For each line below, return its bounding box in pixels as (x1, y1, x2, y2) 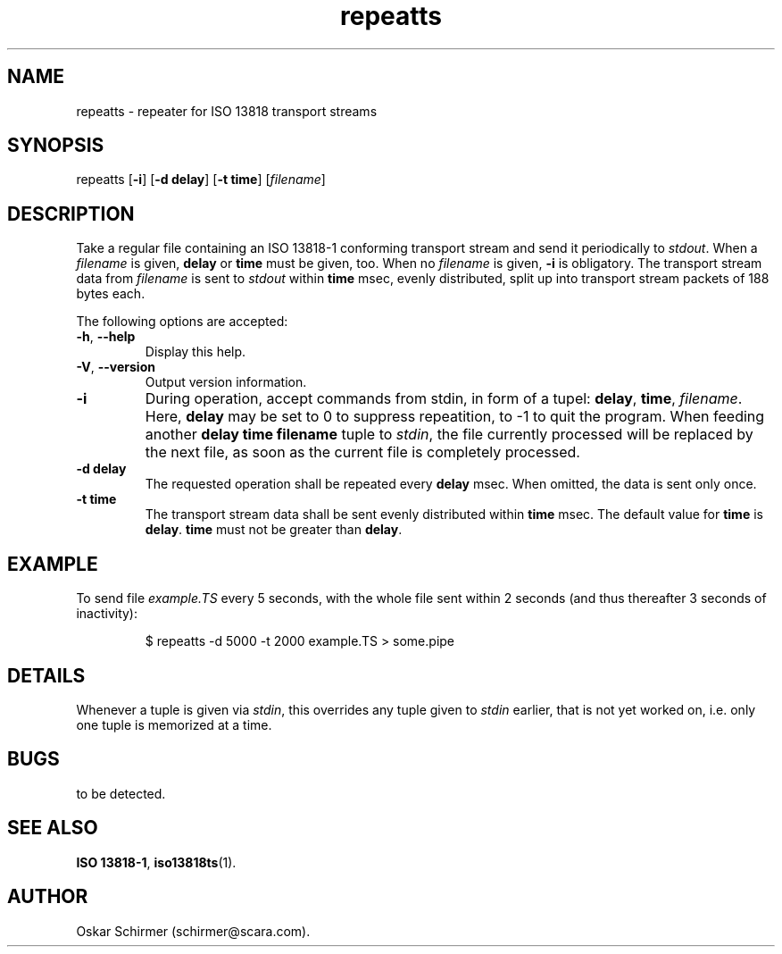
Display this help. (145, 344, 246, 360)
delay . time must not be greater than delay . (145, 522, 403, 538)
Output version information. (145, 374, 307, 390)
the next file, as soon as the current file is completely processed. (145, 443, 580, 462)
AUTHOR (7, 885, 88, 908)
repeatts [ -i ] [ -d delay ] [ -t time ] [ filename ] (76, 172, 326, 188)
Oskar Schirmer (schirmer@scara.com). (76, 923, 311, 939)
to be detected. (76, 785, 166, 801)
